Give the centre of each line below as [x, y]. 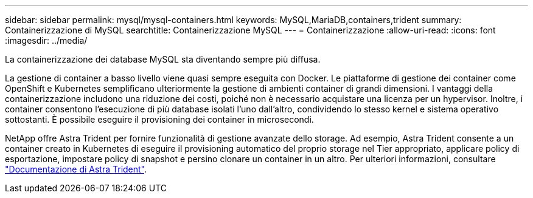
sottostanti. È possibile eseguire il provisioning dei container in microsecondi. [159, 119]
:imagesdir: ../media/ [46, 40]
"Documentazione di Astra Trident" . [76, 169]
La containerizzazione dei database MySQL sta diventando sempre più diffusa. [163, 59]
